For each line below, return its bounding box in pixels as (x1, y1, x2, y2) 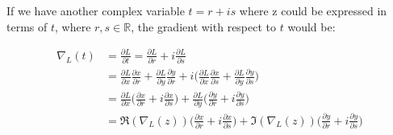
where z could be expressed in (239, 2, 387, 18)
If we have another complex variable (6, 2, 185, 18)
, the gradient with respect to (131, 18, 277, 35)
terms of (6, 18, 48, 35)
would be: (287, 18, 336, 35)
